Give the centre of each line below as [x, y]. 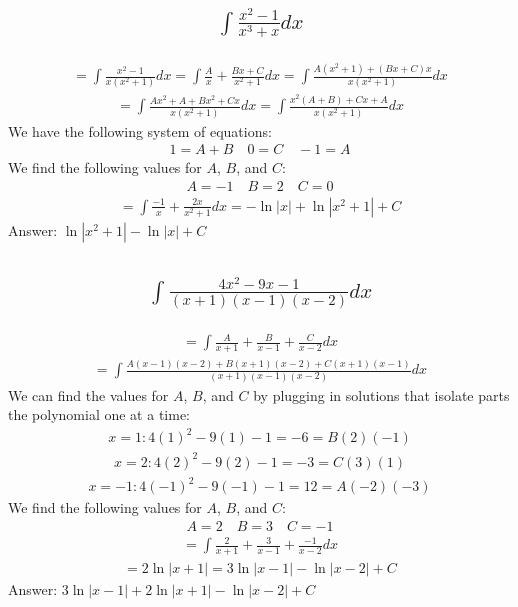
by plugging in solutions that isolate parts [381, 394]
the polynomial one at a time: [99, 414]
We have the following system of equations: [140, 130]
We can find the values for [88, 394]
